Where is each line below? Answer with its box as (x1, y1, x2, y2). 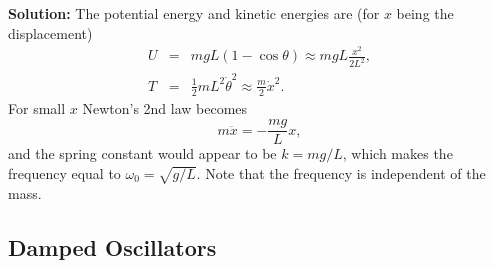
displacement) (8, 22, 93, 43)
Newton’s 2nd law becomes (82, 97, 248, 118)
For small (8, 97, 66, 118)
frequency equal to (8, 162, 121, 183)
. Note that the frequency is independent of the (196, 162, 486, 183)
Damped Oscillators (8, 231, 217, 262)
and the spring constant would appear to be (8, 143, 277, 164)
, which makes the (342, 143, 453, 164)
